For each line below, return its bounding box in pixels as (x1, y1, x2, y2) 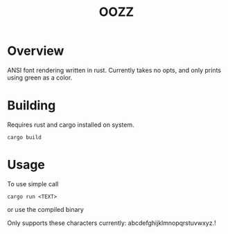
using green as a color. (7, 73, 73, 82)
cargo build (7, 134, 42, 141)
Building (7, 98, 56, 114)
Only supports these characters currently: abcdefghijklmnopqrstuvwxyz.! (7, 219, 216, 227)
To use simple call (7, 179, 59, 188)
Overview (7, 43, 64, 59)
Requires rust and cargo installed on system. (7, 120, 134, 129)
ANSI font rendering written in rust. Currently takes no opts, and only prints (7, 66, 222, 74)
